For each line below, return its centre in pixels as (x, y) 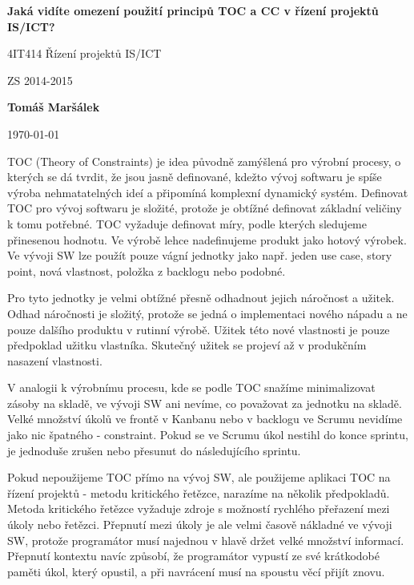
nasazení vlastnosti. (55, 360)
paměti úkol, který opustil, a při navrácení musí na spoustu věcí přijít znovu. (196, 571)
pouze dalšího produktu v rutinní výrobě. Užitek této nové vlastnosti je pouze (199, 329)
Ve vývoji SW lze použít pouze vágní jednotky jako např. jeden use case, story (200, 255)
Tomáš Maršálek (54, 107)
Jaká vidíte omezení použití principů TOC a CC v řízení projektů (193, 10)
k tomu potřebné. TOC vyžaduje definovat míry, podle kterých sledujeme (187, 223)
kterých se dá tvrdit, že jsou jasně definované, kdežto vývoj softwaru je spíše (195, 177)
